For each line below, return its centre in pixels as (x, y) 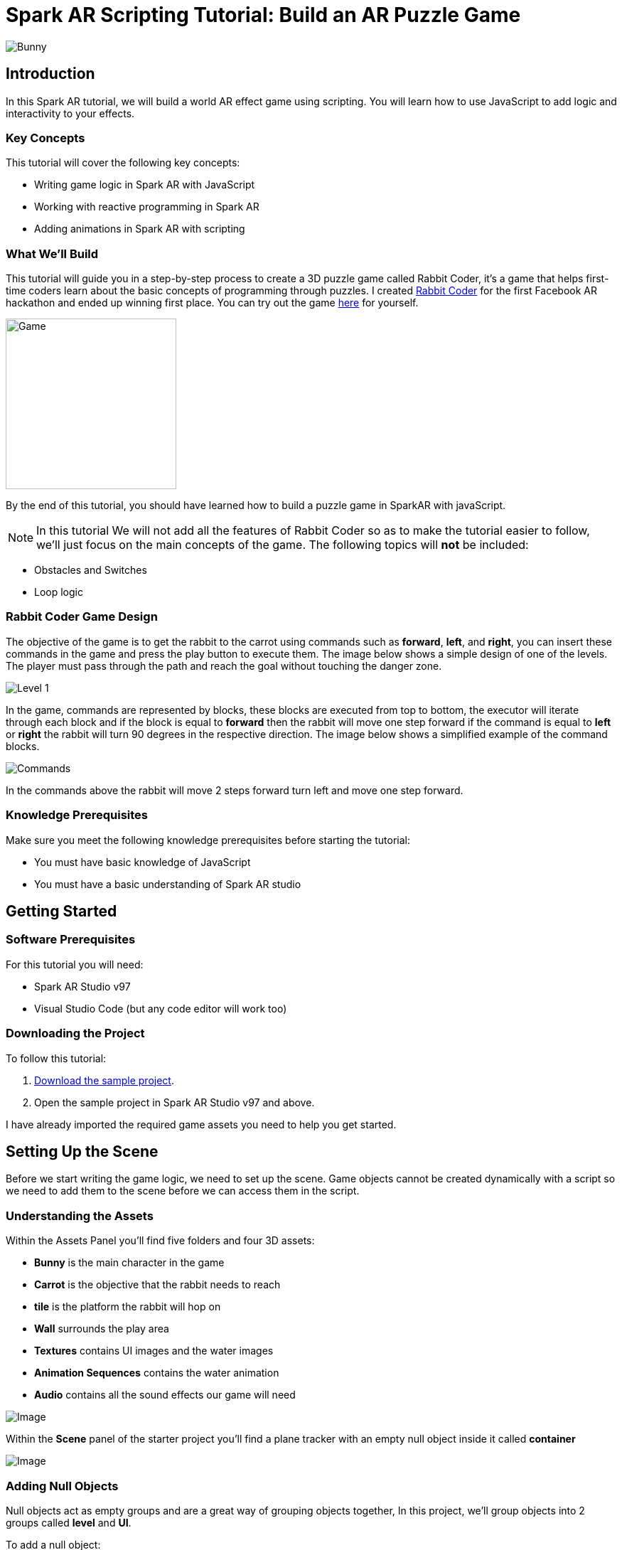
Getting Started (61, 912)
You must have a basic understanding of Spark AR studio (168, 884)
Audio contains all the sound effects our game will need (165, 1395)
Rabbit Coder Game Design (82, 617)
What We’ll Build (52, 253)
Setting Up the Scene (82, 1151)
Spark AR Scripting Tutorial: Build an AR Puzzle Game (263, 15)
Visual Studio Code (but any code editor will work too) (161, 1008)
